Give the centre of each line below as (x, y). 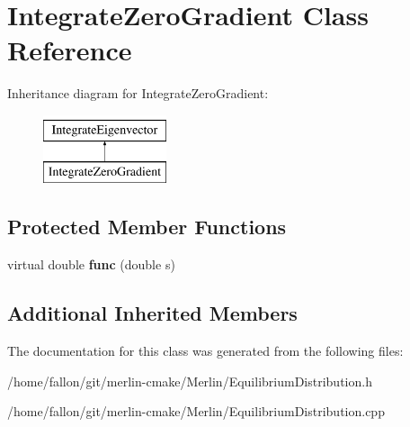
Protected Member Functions (147, 227)
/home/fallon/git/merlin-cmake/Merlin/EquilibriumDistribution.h (190, 381)
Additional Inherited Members (152, 313)
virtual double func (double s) (91, 264)
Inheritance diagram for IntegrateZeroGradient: (138, 93)
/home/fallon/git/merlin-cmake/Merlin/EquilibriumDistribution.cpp (196, 411)
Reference (70, 50)
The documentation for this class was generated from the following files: (205, 351)
